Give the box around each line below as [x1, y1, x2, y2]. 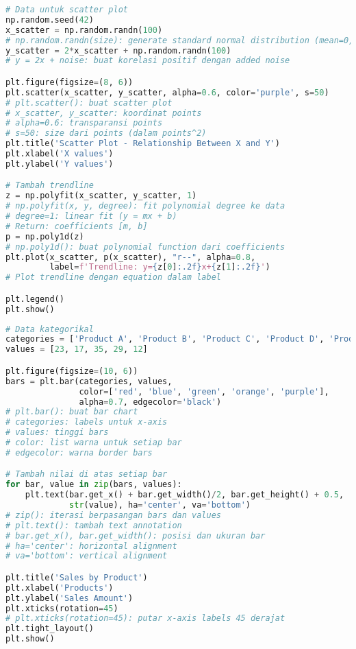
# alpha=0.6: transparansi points [5, 118, 163, 128]
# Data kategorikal [5, 324, 94, 334]
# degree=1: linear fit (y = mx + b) [5, 211, 177, 222]
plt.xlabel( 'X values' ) [5, 149, 114, 159]
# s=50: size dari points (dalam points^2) [5, 128, 207, 139]
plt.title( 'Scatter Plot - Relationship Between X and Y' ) [5, 139, 280, 149]
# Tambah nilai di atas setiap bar [5, 469, 168, 480]
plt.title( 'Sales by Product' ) [5, 572, 148, 582]
